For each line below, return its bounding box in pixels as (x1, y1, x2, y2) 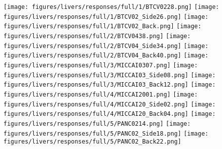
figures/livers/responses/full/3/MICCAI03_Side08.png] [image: (3, 71, 216, 79)
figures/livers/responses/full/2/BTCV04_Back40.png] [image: (3, 52, 209, 59)
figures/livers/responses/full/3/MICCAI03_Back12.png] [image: (3, 81, 216, 89)
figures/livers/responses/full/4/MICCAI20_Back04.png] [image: (3, 110, 216, 118)
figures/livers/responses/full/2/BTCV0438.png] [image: (3, 32, 191, 40)
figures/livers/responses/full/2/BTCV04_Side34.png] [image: (3, 42, 209, 50)
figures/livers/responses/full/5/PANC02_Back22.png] (3, 138, 181, 146)
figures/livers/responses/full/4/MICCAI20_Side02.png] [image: (3, 100, 216, 108)
